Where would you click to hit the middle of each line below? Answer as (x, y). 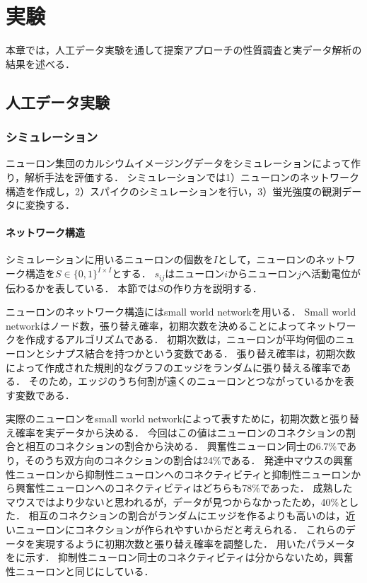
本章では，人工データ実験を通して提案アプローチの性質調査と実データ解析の (184, 50)
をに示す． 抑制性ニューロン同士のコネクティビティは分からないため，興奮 (180, 557)
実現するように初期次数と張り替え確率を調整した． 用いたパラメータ (195, 543)
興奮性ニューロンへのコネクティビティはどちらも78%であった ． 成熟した (184, 488)
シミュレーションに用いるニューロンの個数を (110, 259)
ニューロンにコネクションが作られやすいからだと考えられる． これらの (180, 530)
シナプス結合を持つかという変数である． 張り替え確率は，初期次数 (200, 353)
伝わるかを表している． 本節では (82, 288)
